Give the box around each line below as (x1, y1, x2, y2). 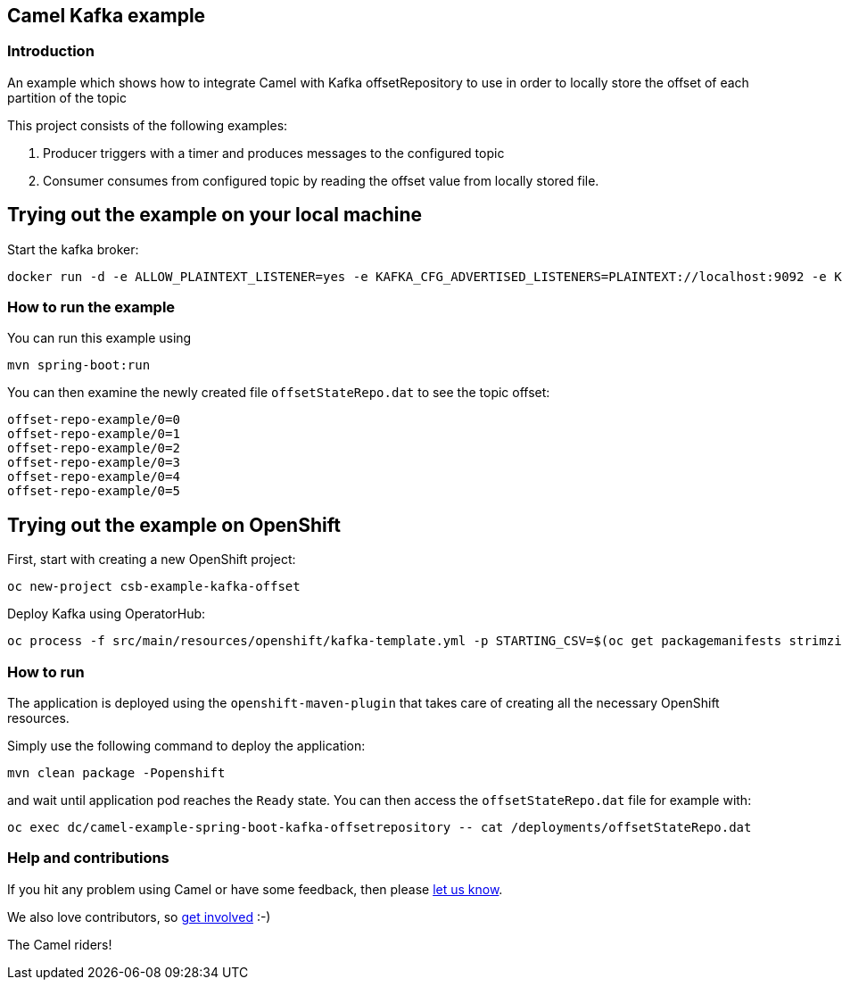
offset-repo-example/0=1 (7, 427, 180, 442)
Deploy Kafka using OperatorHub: (7, 606, 206, 622)
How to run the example (7, 298, 176, 317)
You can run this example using (7, 330, 192, 346)
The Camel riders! (7, 936, 112, 952)
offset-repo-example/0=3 (7, 455, 180, 470)
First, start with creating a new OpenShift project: (7, 552, 296, 568)
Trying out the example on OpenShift (7, 513, 341, 536)
